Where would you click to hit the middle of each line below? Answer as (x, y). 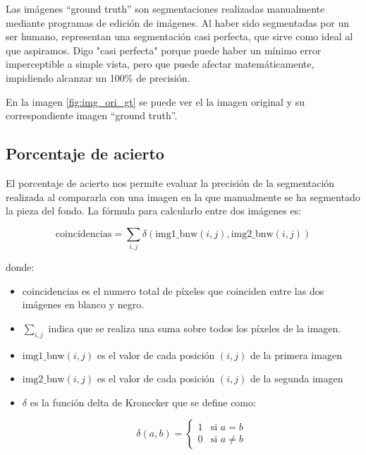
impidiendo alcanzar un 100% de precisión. (98, 77)
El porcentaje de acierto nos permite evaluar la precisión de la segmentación (170, 182)
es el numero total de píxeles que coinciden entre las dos (203, 290)
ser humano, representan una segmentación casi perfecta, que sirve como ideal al (179, 36)
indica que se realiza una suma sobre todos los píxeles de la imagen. (195, 328)
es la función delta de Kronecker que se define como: (143, 402)
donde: (20, 267)
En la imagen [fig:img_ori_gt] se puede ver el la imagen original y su (155, 101)
